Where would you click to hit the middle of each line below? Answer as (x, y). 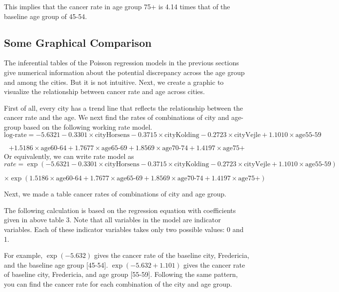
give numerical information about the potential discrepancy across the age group (124, 72)
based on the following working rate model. (88, 127)
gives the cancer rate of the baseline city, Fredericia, (171, 255)
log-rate (15, 135)
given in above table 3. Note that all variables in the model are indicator (112, 220)
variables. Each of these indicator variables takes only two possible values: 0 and (124, 229)
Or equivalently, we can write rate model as (69, 156)
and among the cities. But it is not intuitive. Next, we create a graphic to (114, 82)
